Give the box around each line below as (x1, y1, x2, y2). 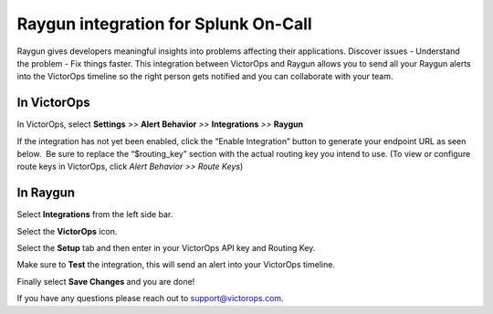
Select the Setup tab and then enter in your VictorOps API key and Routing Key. (16, 243, 316, 254)
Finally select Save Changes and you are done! (16, 276, 195, 287)
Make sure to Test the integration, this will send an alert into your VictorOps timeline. (16, 259, 335, 270)
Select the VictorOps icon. (16, 225, 118, 236)
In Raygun (16, 185, 76, 201)
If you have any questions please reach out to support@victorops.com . (16, 293, 284, 304)
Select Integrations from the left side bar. (16, 209, 173, 220)
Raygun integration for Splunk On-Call (16, 14, 312, 34)
